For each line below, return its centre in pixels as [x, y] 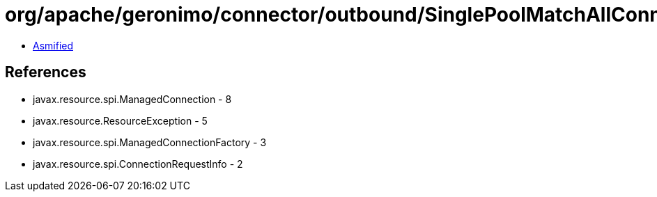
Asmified [53, 45]
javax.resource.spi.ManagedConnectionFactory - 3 [150, 142]
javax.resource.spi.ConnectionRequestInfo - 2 [138, 164]
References [46, 72]
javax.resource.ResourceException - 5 [120, 120]
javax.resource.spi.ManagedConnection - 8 [132, 99]
